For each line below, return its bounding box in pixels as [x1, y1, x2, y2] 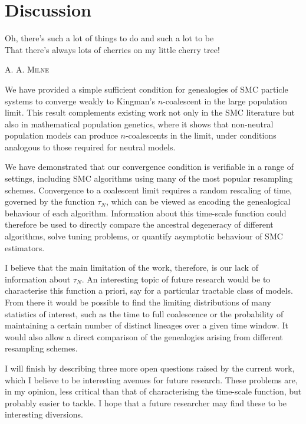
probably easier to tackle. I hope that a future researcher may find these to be [5, 396, 287, 409]
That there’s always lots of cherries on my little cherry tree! [5, 43, 220, 55]
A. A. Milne [5, 63, 50, 75]
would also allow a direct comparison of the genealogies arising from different [5, 330, 283, 343]
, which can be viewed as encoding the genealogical [106, 195, 291, 208]
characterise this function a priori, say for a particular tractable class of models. [5, 284, 293, 297]
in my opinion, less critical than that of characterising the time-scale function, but [5, 385, 302, 397]
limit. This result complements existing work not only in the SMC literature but [5, 106, 295, 119]
